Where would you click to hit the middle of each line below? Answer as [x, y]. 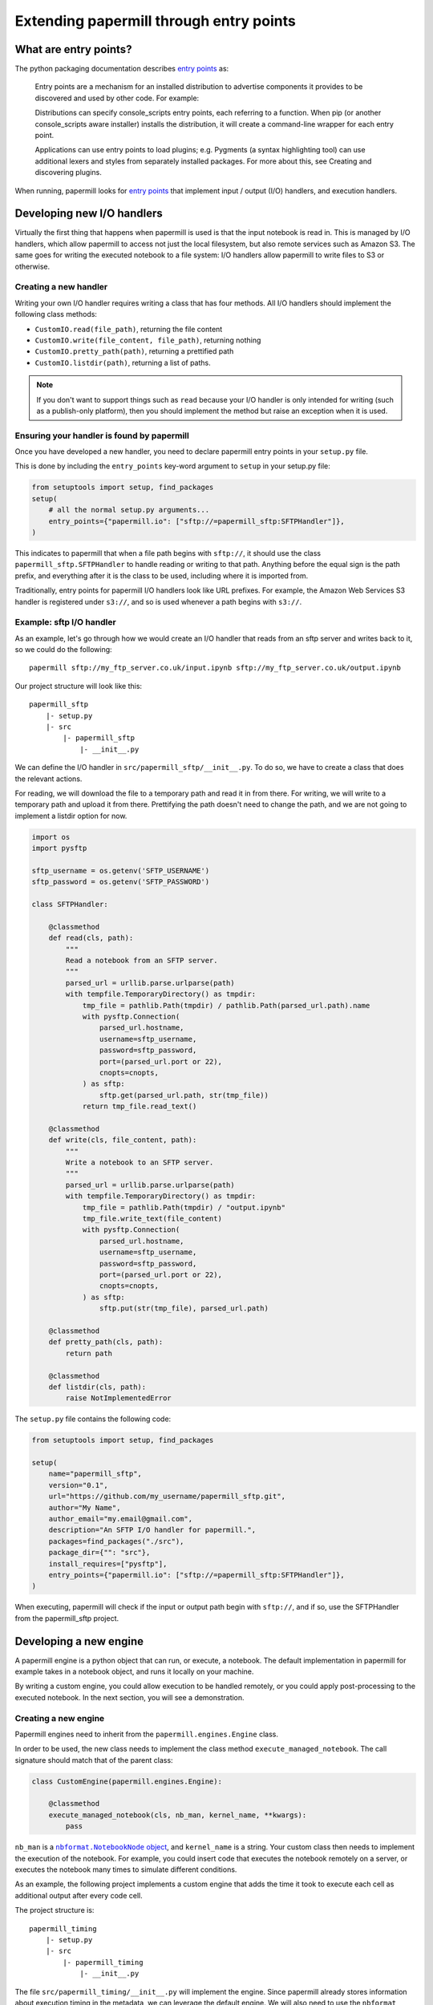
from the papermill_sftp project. [67, 1618]
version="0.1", [78, 1485]
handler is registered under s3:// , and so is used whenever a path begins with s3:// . [158, 601]
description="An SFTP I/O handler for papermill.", [152, 1530]
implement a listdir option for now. [71, 816]
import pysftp [59, 849]
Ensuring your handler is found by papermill [102, 435]
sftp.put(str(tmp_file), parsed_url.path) [184, 1308]
